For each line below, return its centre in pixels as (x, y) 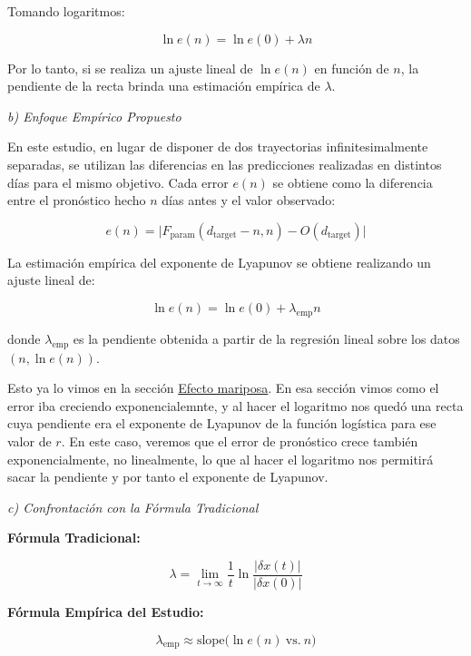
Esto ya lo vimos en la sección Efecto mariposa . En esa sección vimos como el (223, 388)
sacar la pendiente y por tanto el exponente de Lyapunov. (168, 477)
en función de (352, 68)
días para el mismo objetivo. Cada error (118, 182)
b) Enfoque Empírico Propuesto (94, 116)
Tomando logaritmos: (66, 11)
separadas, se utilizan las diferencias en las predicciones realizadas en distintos (225, 164)
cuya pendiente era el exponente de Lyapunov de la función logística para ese (222, 423)
